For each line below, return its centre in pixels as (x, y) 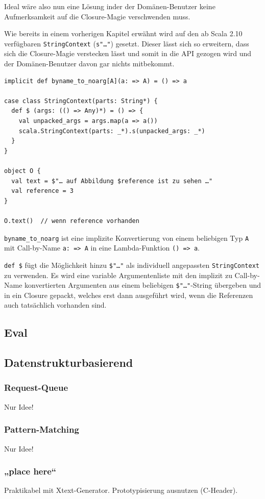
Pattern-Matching (42, 429)
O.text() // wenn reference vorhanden (72, 221)
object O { (22, 171)
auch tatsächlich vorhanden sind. (55, 305)
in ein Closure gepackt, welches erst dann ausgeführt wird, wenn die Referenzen (129, 295)
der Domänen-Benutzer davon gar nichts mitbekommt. (89, 64)
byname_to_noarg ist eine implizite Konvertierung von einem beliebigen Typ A (127, 238)
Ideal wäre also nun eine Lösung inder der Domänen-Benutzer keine (110, 6)
